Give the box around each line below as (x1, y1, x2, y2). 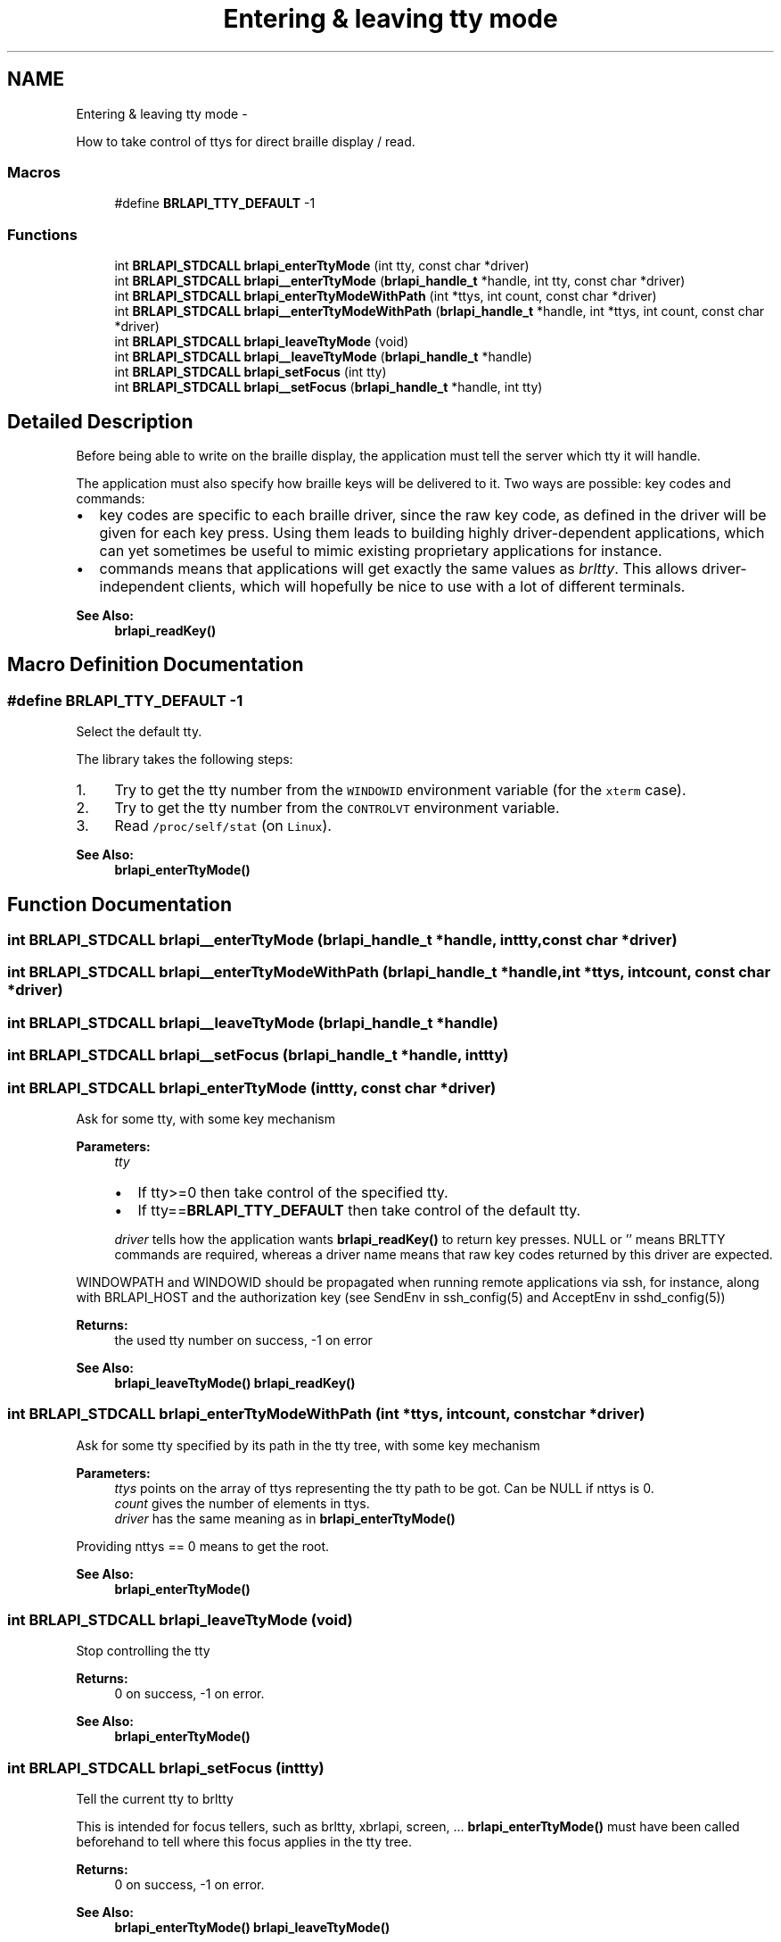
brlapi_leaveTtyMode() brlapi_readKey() (114, 1374, 356, 1390)
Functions (7, 225, 78, 244)
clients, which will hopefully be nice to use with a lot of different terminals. (187, 577, 686, 595)
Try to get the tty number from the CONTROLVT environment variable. (114, 799, 560, 817)
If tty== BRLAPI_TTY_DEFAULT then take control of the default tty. (137, 1200, 581, 1219)
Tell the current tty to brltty (76, 1791, 234, 1807)
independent (99, 577, 185, 595)
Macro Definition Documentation (7, 653, 304, 676)
